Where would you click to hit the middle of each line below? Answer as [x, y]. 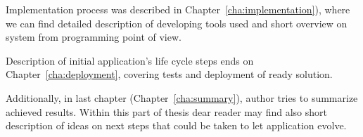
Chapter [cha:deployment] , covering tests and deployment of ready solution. [169, 74]
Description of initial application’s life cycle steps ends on [130, 60]
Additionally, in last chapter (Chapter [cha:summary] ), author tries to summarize [182, 97]
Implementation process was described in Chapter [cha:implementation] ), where [178, 9]
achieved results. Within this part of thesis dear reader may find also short [166, 111]
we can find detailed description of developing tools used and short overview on [177, 23]
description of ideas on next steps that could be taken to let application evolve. [176, 125]
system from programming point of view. [94, 37]
